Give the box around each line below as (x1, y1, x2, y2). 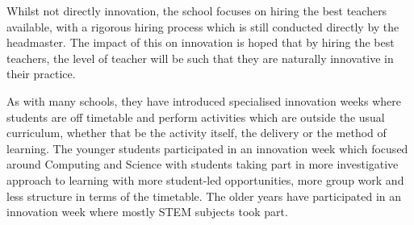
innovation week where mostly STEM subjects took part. (6, 203, 288, 220)
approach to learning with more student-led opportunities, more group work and (6, 171, 404, 188)
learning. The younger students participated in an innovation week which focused (6, 140, 408, 156)
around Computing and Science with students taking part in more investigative (6, 156, 399, 173)
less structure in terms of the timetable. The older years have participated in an (6, 187, 402, 204)
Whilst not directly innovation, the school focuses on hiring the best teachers (6, 2, 387, 19)
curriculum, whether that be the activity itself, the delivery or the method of (6, 124, 387, 141)
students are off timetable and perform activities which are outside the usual (6, 108, 385, 125)
